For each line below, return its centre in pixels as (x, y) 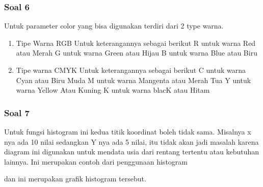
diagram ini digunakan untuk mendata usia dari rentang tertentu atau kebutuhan (132, 152)
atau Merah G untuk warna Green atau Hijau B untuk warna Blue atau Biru (137, 53)
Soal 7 (17, 112)
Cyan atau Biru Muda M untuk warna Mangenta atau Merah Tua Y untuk (134, 80)
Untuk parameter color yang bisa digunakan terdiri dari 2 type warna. (114, 26)
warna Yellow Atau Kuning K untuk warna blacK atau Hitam (113, 90)
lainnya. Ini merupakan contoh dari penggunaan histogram (96, 161)
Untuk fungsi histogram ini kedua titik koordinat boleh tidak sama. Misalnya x (128, 131)
